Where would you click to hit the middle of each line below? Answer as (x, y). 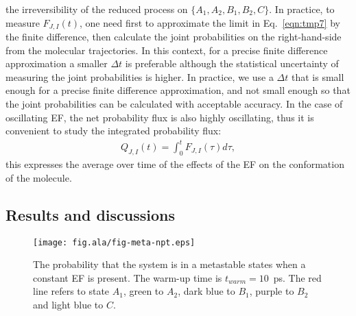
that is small (318, 76)
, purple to (272, 291)
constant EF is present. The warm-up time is (128, 277)
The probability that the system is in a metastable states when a (169, 264)
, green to (143, 291)
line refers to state (71, 291)
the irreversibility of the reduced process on (97, 9)
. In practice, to (302, 9)
